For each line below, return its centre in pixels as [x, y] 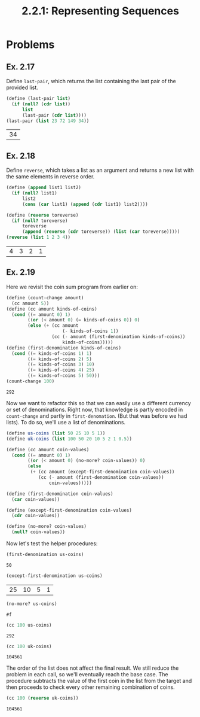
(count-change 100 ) [30, 381]
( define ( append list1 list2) [44, 188]
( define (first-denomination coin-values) [60, 494]
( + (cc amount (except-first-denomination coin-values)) [102, 472]
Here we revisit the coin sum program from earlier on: [72, 287]
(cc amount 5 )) [30, 303]
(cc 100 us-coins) [29, 625]
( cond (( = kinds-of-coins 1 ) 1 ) [52, 353]
